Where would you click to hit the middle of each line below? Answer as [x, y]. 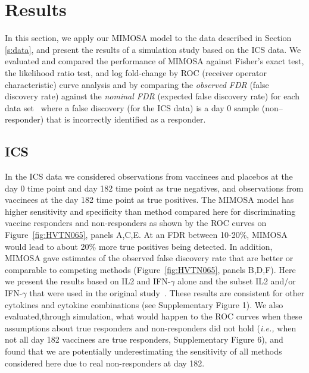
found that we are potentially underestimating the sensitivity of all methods [143, 351]
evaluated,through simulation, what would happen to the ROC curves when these [154, 316]
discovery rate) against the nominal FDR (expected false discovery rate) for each [152, 96]
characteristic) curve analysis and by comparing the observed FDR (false [137, 84]
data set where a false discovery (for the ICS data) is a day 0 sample [132, 107]
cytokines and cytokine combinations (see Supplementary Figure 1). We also [144, 304]
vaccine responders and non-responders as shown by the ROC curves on [136, 223]
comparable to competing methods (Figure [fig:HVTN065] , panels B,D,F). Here [150, 269]
